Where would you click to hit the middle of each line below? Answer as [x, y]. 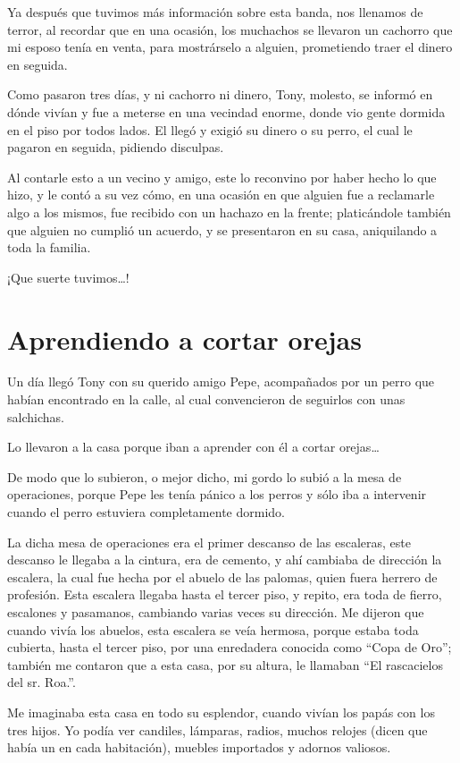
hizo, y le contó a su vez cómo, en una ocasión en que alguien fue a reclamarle [221, 195]
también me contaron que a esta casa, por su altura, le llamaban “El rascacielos [225, 664]
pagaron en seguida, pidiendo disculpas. [116, 147]
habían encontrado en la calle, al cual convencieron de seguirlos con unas [206, 399]
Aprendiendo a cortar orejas [184, 339]
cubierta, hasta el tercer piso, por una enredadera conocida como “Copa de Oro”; [230, 647]
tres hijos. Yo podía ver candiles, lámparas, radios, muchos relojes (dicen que [217, 729]
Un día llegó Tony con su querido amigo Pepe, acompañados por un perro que [221, 381]
